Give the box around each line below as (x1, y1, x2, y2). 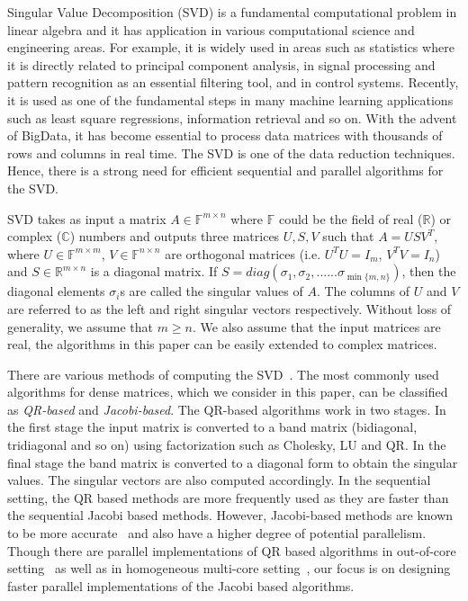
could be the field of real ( (278, 209, 423, 228)
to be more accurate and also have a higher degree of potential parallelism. (7, 524, 427, 543)
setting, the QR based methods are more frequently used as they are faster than (7, 488, 449, 507)
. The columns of (316, 282, 409, 300)
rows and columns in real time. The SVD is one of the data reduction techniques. (7, 143, 455, 162)
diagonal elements (7, 282, 105, 300)
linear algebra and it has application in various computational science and (7, 20, 415, 39)
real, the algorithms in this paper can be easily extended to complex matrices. (7, 335, 437, 354)
